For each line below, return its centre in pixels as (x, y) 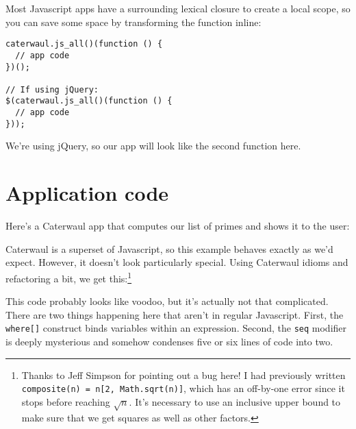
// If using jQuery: (52, 89)
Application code (87, 193)
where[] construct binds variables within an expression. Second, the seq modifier (176, 328)
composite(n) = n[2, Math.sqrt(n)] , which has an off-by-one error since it (183, 388)
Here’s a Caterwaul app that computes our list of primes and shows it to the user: (178, 226)
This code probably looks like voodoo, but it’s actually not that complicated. (167, 301)
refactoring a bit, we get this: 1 (69, 277)
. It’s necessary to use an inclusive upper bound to (235, 401)
